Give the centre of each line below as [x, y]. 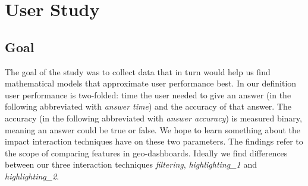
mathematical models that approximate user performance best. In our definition [151, 83]
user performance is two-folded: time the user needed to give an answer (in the [148, 94]
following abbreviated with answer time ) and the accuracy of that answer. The [148, 106]
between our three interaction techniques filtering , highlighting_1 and [131, 164]
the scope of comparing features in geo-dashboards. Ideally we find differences [146, 153]
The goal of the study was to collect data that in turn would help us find [138, 71]
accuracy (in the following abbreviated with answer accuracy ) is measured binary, [153, 118]
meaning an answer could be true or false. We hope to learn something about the [153, 129]
